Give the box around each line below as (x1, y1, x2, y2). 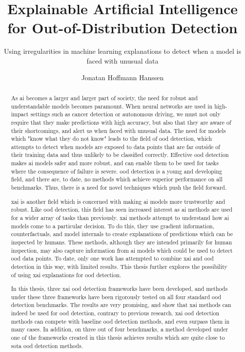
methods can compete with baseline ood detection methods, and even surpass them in (11, 317, 230, 325)
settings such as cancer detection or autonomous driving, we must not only (30, 110, 221, 118)
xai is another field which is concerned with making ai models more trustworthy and (11, 197, 225, 205)
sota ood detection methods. (11, 341, 83, 350)
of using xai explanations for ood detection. (11, 270, 122, 279)
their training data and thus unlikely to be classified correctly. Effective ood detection (11, 151, 229, 159)
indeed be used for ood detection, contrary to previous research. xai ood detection (11, 309, 219, 317)
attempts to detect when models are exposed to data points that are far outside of (11, 142, 220, 151)
